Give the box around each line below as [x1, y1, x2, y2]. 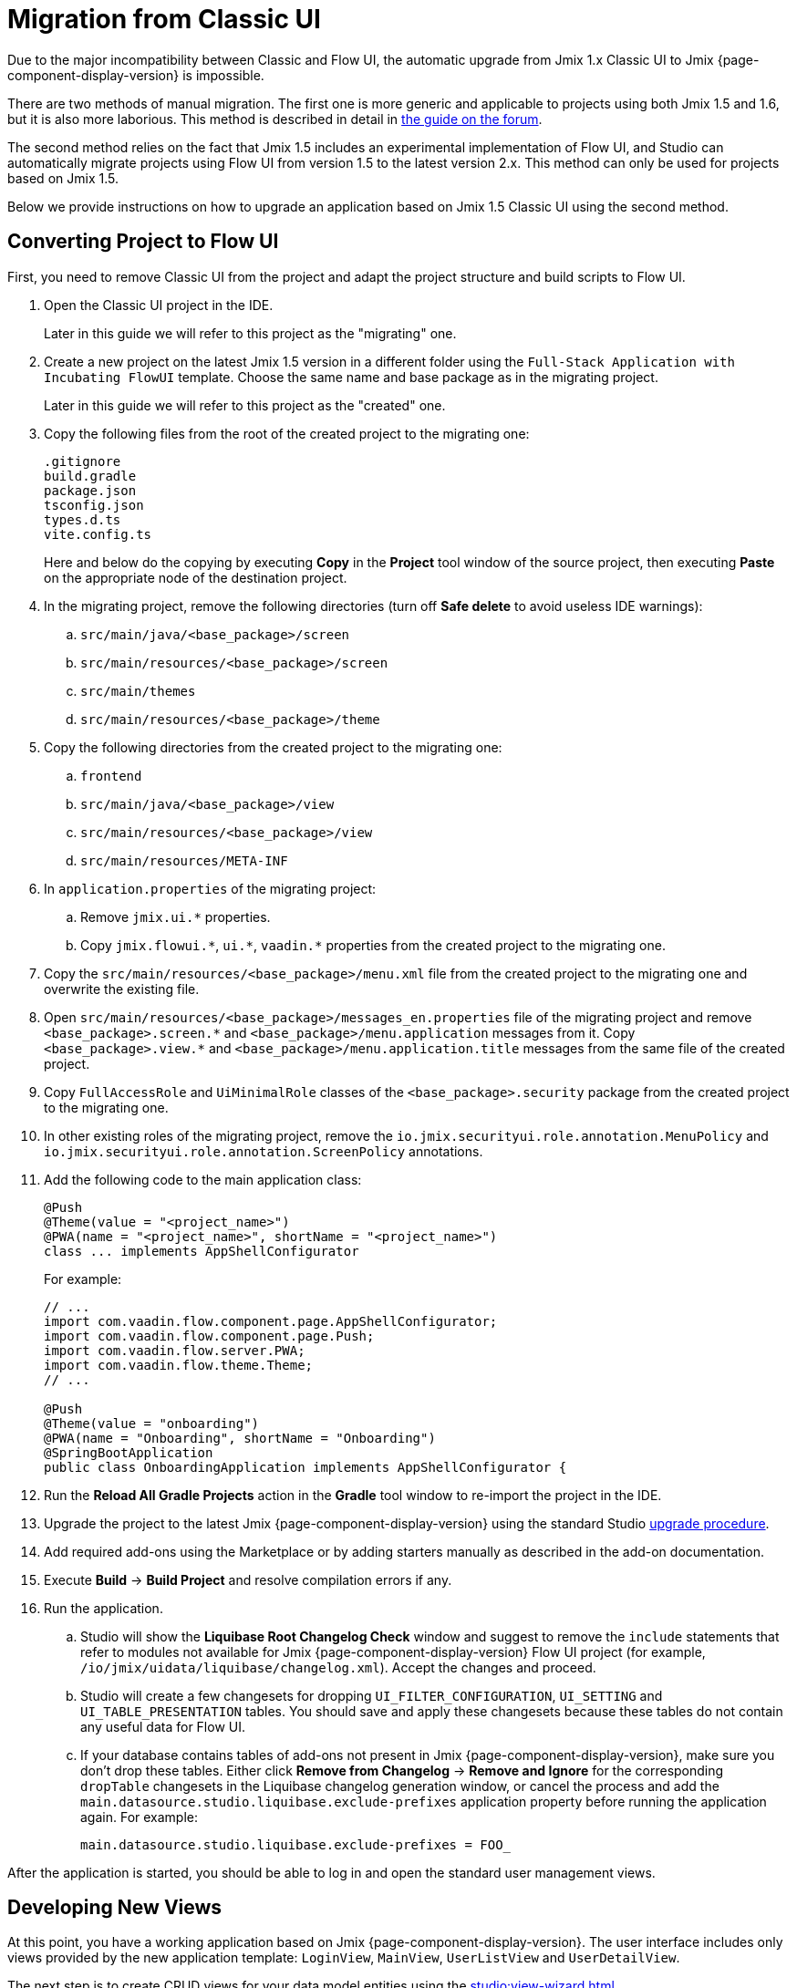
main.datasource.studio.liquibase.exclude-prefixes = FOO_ [80, 1837, 512, 1852]
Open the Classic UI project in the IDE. [44, 296, 274, 313]
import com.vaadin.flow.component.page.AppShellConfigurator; [44, 1313, 498, 1329]
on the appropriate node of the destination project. [44, 569, 347, 585]
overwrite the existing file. [44, 980, 200, 997]
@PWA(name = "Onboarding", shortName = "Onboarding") [44, 1430, 436, 1445]
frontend [80, 768, 142, 783]
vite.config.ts [44, 526, 152, 542]
